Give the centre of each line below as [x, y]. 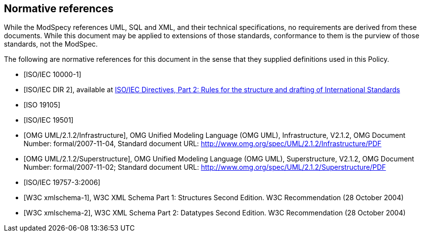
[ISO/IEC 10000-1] [53, 75]
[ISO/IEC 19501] [49, 120]
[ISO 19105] [42, 105]
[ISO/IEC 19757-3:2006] [62, 183]
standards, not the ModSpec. [51, 44]
